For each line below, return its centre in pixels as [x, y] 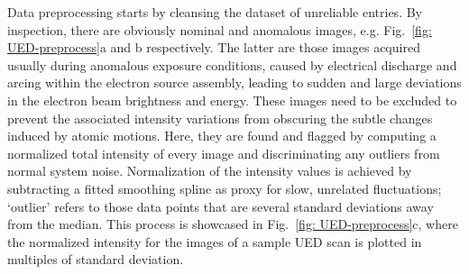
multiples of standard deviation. [96, 259]
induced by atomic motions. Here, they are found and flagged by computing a [222, 136]
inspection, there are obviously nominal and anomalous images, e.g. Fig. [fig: [220, 29]
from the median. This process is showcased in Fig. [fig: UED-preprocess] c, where [233, 224]
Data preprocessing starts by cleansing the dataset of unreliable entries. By [215, 12]
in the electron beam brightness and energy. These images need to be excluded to [232, 100]
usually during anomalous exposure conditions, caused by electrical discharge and [232, 64]
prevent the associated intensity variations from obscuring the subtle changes [220, 118]
